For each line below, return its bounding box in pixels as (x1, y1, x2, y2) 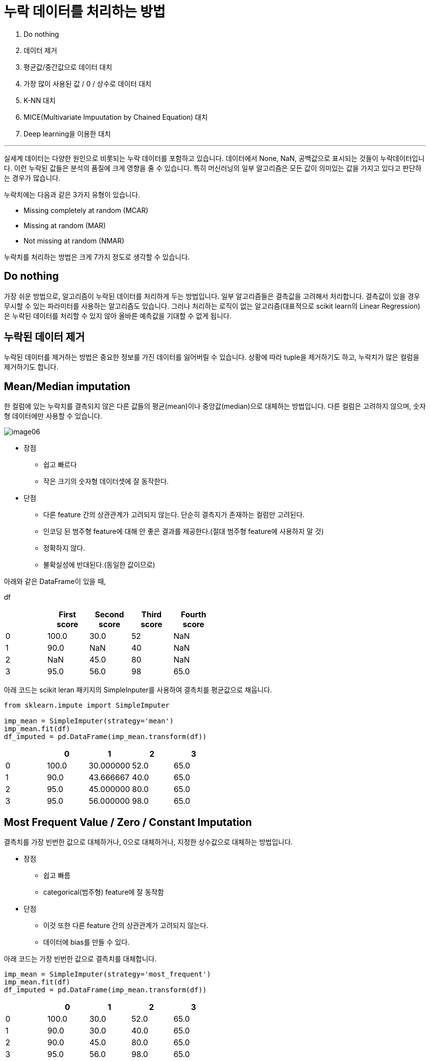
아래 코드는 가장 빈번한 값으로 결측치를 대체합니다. (4, 955, 157, 963)
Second (95, 610, 124, 620)
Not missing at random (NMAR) (24, 236, 125, 245)
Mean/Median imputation (4, 380, 131, 393)
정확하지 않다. (43, 544, 85, 553)
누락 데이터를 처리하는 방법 (4, 3, 166, 20)
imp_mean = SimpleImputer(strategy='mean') (4, 717, 174, 725)
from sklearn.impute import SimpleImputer (4, 701, 170, 710)
